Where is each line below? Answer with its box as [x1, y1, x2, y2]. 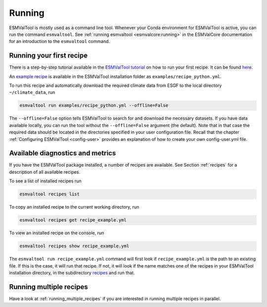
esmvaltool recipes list [19, 191, 80, 197]
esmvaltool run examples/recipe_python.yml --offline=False [19, 103, 169, 108]
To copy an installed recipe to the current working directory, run [9, 204, 139, 210]
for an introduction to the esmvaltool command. [9, 39, 110, 44]
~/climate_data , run [9, 89, 55, 95]
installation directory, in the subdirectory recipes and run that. [9, 269, 135, 275]
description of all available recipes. [9, 169, 80, 175]
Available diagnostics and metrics [9, 149, 116, 158]
